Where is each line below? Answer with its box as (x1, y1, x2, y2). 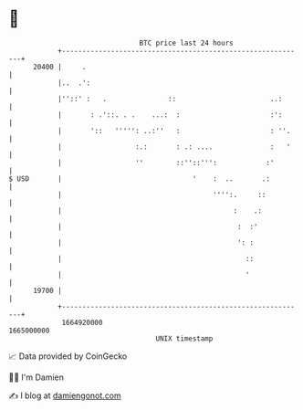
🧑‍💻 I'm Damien (8, 372, 65, 383)
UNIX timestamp (155, 333, 214, 343)
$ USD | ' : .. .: (8, 173, 271, 184)
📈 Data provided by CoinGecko (8, 351, 128, 362)
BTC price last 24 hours (139, 38, 234, 47)
